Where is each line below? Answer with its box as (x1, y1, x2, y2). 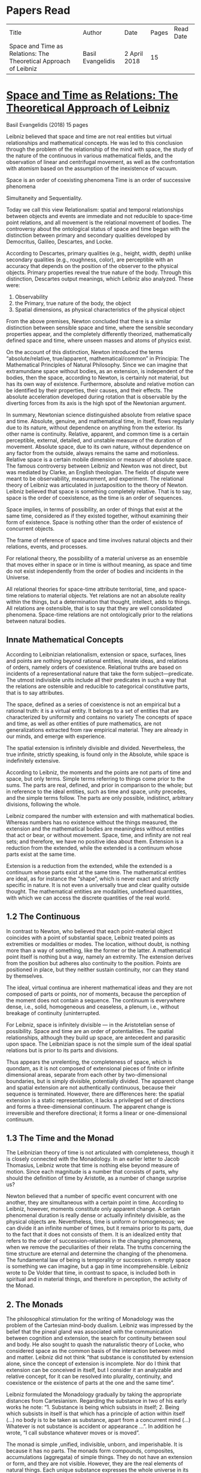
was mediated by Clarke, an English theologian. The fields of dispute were (6, 468, 189, 475)
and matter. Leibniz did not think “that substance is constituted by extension (6, 1353, 194, 1361)
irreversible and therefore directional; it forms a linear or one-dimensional (6, 1109, 187, 1117)
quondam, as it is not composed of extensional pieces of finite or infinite (6, 1064, 184, 1072)
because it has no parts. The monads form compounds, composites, (6, 1447, 175, 1454)
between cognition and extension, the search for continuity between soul (6, 1335, 187, 1342)
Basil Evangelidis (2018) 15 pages (6, 121, 89, 128)
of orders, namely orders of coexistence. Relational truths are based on (6, 663, 182, 671)
